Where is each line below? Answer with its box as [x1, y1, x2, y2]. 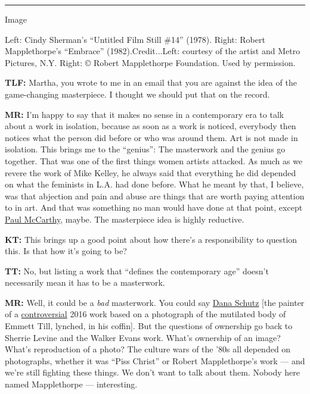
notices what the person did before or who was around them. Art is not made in [5, 131, 298, 143]
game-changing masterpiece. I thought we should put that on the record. [5, 87, 270, 100]
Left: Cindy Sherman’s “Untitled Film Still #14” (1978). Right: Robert [5, 33, 265, 45]
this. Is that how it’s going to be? [5, 245, 127, 257]
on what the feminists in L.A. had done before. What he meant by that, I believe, [5, 178, 304, 190]
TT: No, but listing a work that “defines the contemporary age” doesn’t [5, 264, 269, 277]
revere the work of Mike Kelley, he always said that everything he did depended [5, 166, 296, 179]
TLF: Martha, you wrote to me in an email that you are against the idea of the [5, 76, 297, 89]
